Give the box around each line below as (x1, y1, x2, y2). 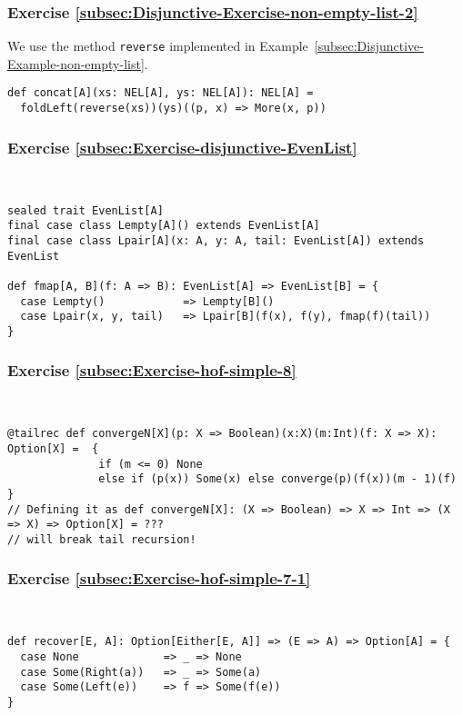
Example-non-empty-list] (7, 54, 145, 73)
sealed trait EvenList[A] (7, 204, 164, 217)
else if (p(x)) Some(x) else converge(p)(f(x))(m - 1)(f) (98, 472, 457, 486)
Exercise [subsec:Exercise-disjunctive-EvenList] (7, 135, 357, 158)
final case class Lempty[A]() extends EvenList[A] (7, 219, 320, 233)
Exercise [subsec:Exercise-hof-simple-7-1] (7, 567, 311, 590)
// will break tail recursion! (7, 532, 196, 546)
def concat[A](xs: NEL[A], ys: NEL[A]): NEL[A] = (7, 86, 314, 100)
